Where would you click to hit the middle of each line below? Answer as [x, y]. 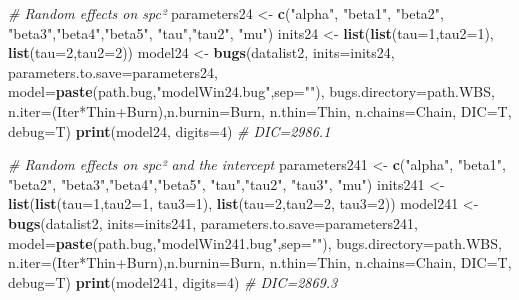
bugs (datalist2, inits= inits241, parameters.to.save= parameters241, [213, 222]
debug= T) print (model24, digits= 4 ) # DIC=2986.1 [169, 130]
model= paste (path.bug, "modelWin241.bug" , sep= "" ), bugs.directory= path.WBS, [255, 242]
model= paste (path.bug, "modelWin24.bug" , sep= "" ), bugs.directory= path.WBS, [251, 91]
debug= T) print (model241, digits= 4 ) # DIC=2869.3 [173, 281]
